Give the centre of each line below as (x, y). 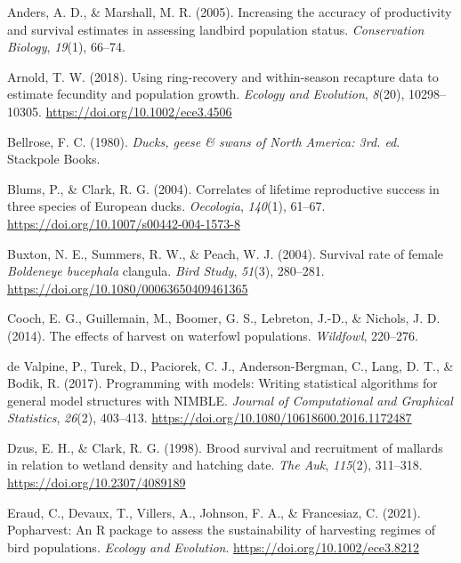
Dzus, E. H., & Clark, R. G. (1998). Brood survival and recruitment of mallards (225, 447)
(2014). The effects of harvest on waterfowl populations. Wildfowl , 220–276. (213, 335)
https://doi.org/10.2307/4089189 (97, 483)
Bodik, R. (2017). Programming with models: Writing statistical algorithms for (222, 383)
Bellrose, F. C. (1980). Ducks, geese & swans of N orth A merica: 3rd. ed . (204, 141)
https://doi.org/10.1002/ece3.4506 (139, 111)
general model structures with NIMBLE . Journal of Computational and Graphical (230, 400)
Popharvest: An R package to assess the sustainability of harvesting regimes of (222, 530)
